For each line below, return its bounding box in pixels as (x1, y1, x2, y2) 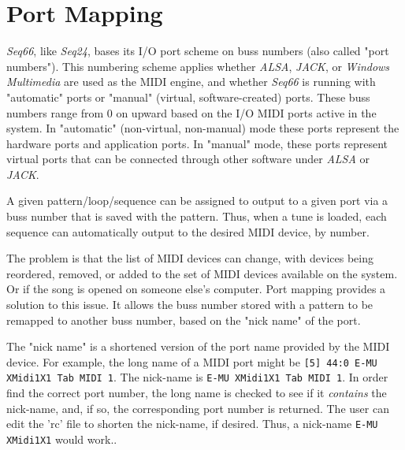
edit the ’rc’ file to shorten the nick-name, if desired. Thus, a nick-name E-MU (6, 415, 378, 432)
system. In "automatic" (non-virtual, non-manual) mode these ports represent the (6, 120, 399, 136)
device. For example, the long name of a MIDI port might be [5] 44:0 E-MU (6, 353, 377, 370)
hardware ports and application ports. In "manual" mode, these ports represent (6, 135, 388, 151)
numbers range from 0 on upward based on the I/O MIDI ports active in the (6, 104, 377, 121)
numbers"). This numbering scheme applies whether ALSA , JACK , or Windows (6, 58, 390, 74)
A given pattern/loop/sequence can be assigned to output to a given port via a (6, 192, 388, 209)
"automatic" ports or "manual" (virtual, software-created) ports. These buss (6, 88, 370, 105)
